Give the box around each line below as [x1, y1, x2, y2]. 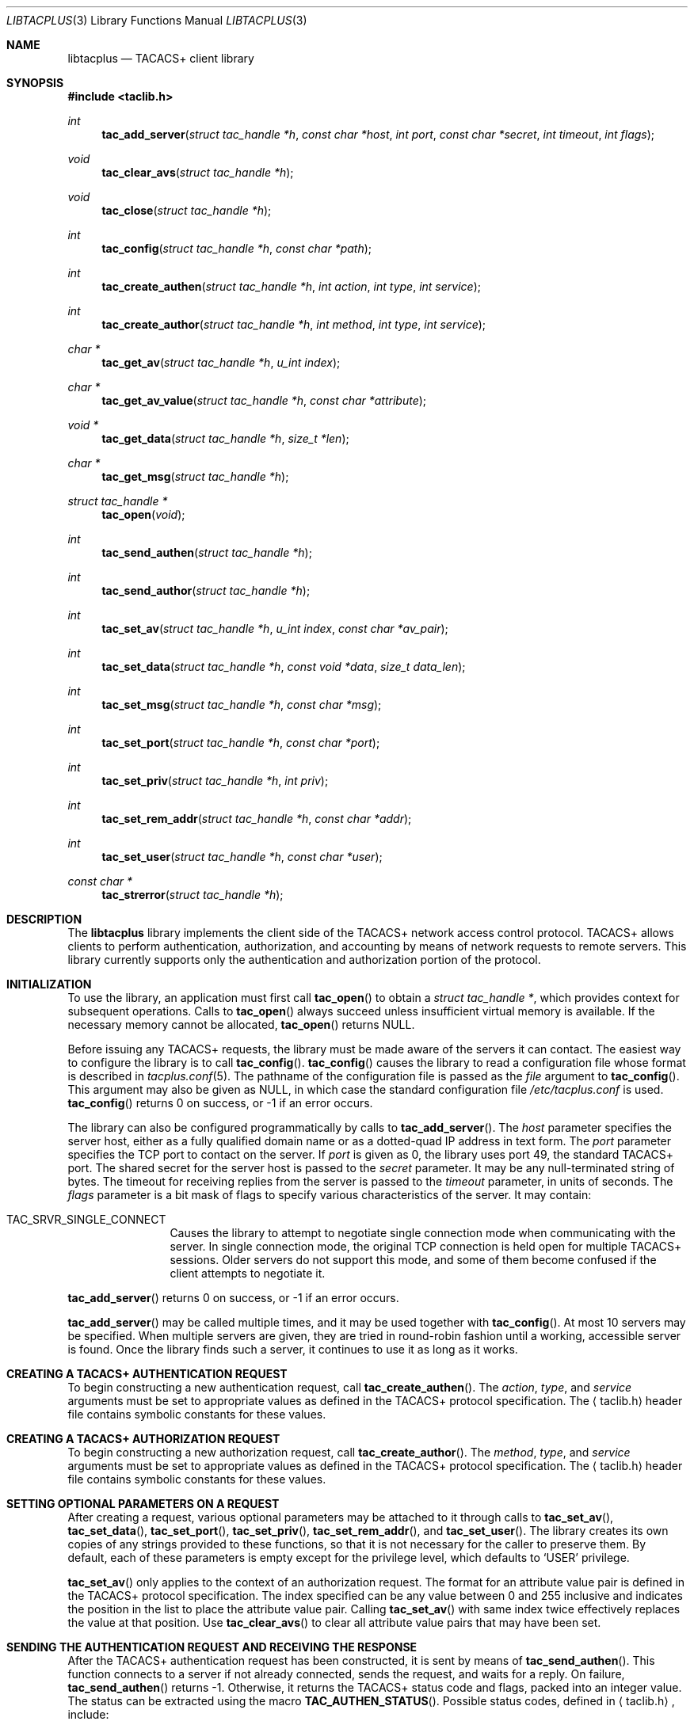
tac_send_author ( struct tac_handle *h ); [101, 584, 311, 597]
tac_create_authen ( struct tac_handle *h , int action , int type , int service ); [101, 280, 481, 293]
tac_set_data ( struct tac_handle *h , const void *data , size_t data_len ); [101, 660, 466, 673]
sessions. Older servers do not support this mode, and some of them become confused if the [170, 1253, 657, 1266]
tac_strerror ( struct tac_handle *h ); [101, 888, 284, 901]
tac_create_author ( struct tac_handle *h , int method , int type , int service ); [101, 318, 486, 331]
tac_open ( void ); [101, 508, 185, 521]
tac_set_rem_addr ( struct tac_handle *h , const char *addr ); [101, 812, 412, 825]
